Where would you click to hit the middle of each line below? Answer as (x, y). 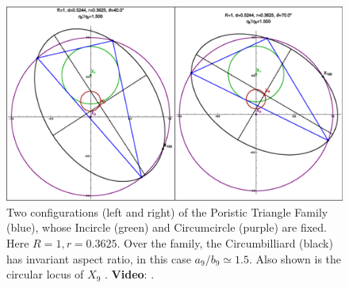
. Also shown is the (295, 258)
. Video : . (130, 274)
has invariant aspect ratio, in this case (99, 258)
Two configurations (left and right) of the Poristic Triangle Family (167, 211)
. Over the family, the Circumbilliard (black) (225, 242)
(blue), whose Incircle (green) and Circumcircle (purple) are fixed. (167, 227)
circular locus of (45, 274)
